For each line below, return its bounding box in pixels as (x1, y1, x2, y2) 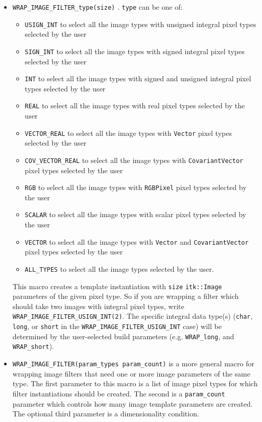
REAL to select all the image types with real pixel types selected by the (25, 100, 245, 111)
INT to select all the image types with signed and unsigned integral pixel (25, 73, 251, 84)
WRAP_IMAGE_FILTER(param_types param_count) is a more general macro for (12, 358, 254, 369)
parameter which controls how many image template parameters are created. (12, 398, 253, 409)
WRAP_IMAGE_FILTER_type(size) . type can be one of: (12, 2, 183, 12)
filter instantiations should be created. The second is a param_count (12, 388, 225, 398)
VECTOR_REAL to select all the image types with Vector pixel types (25, 127, 232, 138)
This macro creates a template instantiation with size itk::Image (12, 280, 222, 291)
